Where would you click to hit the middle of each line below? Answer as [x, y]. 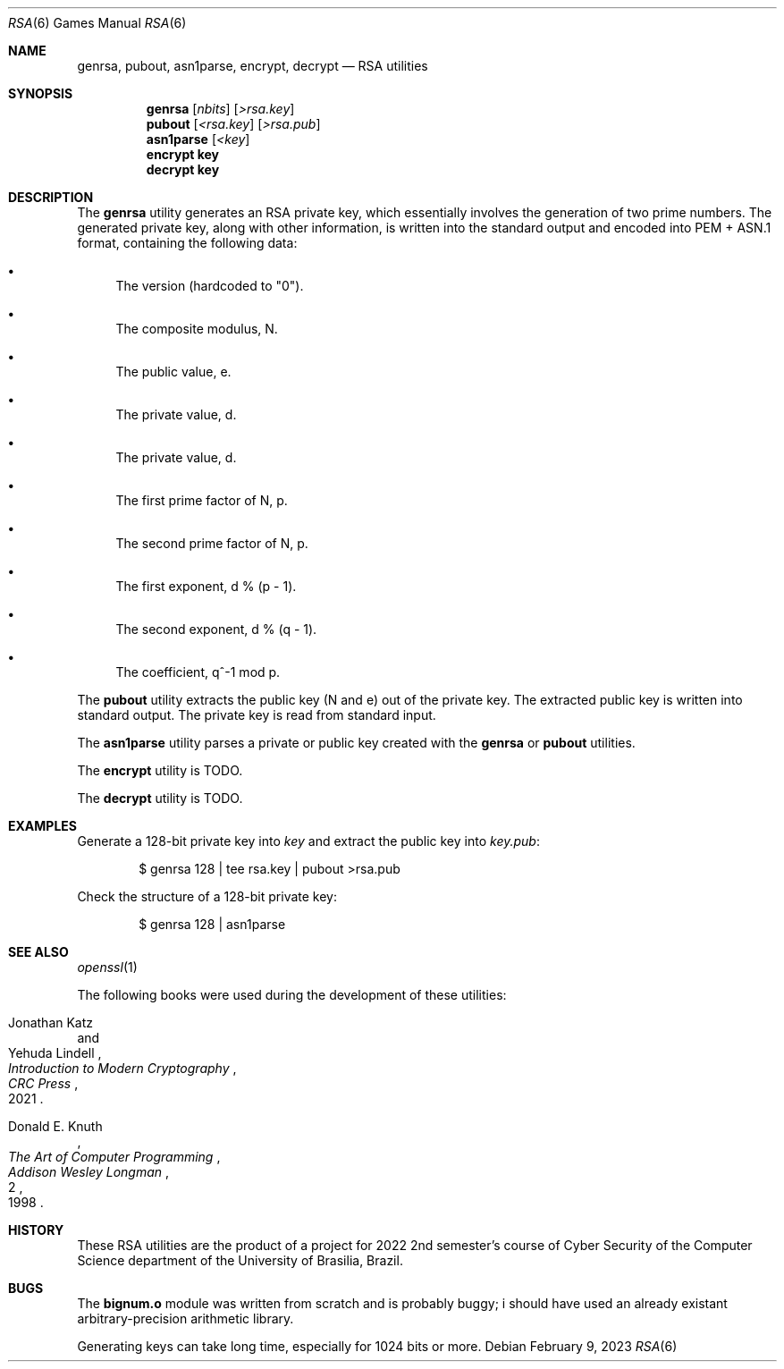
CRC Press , [43, 1083]
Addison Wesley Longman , [89, 1172]
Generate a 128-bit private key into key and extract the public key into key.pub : [308, 841]
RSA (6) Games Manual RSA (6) [97, 23]
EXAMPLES [42, 826]
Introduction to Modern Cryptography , [122, 1068]
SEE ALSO [38, 952]
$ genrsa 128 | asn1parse [212, 924]
